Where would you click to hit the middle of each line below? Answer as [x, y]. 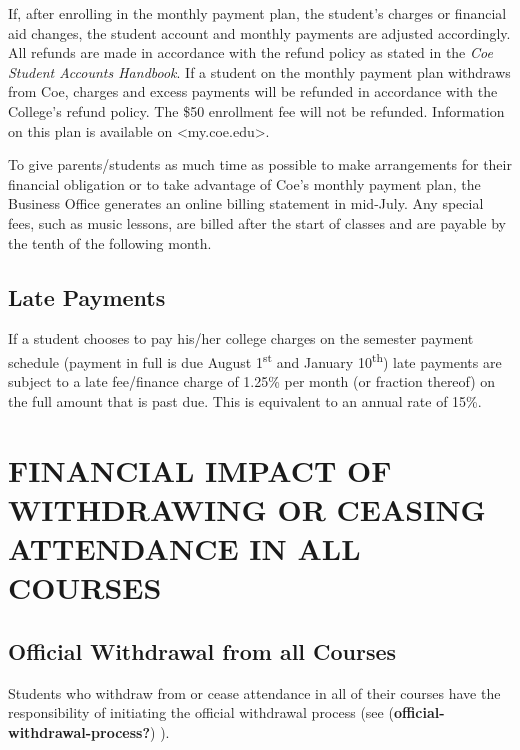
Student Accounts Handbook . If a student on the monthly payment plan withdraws [259, 71]
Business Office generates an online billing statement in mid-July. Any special [246, 203]
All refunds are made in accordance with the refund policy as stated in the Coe [250, 52]
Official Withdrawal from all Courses [202, 650]
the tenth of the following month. [110, 242]
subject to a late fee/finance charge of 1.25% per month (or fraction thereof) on [252, 381]
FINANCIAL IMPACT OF [200, 469]
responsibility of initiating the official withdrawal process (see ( [201, 712]
